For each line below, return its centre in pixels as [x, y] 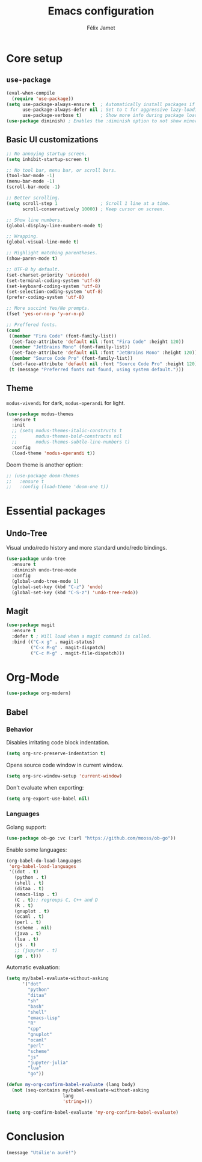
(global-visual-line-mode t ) [43, 242]
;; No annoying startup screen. [47, 154]
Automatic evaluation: [33, 967]
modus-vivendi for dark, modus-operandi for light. [66, 403]
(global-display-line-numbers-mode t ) [55, 225]
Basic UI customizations [52, 140]
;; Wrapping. [23, 236]
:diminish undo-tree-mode [44, 570]
